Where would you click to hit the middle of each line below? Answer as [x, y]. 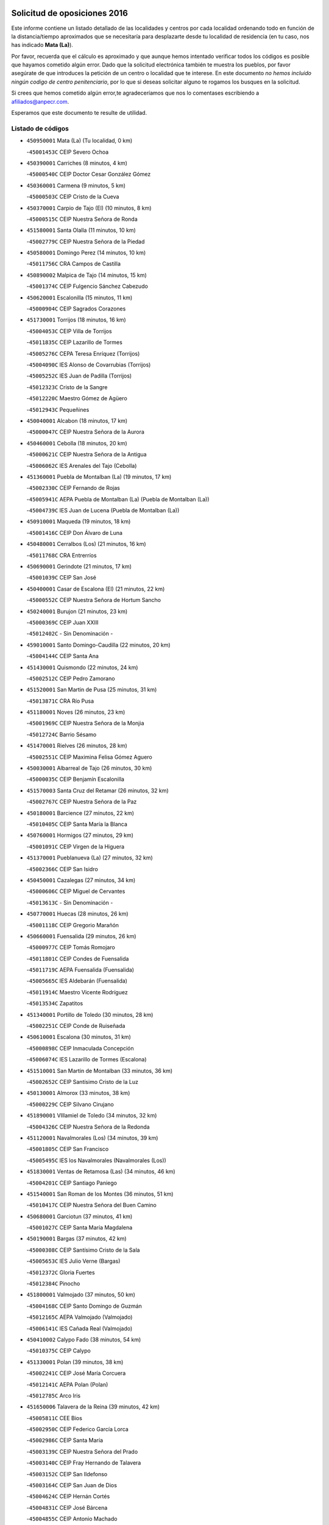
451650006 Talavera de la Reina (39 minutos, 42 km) [93, 1407]
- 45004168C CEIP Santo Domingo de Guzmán [84, 1306]
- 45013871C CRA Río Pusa [60, 701]
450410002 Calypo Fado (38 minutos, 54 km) [84, 1340]
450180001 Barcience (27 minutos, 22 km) [80, 813]
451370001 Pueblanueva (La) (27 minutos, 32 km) [90, 858]
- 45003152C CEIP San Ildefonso [67, 1474]
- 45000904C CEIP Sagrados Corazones [76, 309]
